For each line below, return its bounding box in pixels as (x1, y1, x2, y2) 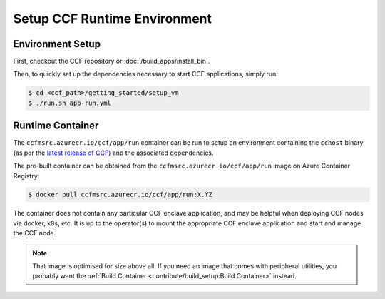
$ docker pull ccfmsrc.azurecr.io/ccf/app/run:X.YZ (28, 191, 213, 199)
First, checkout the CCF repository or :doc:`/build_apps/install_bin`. (13, 57, 210, 66)
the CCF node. (13, 229, 56, 238)
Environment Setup (13, 38, 101, 50)
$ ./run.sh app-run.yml (28, 98, 112, 107)
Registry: (13, 171, 40, 180)
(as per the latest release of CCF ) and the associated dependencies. (13, 148, 214, 157)
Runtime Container (13, 120, 99, 132)
